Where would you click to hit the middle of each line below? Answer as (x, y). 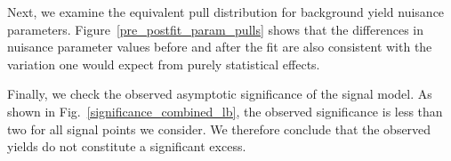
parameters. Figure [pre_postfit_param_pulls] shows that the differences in (215, 29)
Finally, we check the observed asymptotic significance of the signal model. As (220, 94)
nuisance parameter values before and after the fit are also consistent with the (220, 47)
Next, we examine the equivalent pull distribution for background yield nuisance (226, 12)
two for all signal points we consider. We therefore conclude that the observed (219, 129)
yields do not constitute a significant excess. (127, 146)
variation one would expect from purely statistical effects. (164, 64)
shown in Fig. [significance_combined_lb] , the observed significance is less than (225, 111)
